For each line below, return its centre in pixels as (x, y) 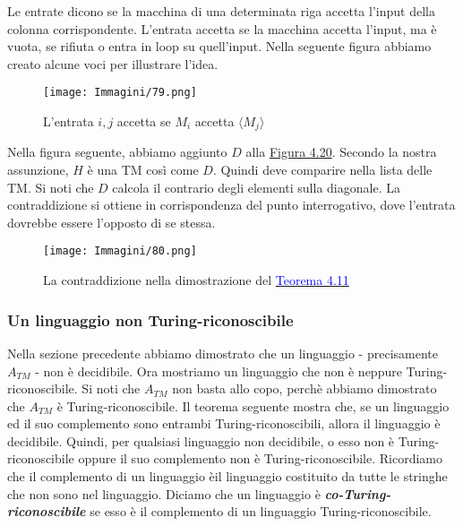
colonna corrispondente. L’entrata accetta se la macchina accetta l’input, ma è (222, 28)
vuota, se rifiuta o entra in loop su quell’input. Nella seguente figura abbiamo (219, 46)
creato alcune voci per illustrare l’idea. (113, 63)
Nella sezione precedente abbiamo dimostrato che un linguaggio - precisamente (223, 353)
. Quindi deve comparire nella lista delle (322, 170)
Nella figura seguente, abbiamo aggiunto (117, 152)
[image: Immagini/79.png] (120, 93)
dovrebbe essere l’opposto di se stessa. (111, 222)
